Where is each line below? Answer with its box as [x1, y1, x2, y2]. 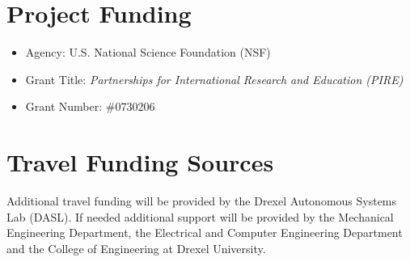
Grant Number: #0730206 [25, 98, 155, 115]
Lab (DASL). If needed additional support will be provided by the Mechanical [6, 208, 394, 225]
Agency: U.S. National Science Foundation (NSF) [25, 44, 271, 61]
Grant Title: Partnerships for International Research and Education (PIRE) [25, 70, 404, 87]
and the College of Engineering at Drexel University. [6, 239, 266, 256]
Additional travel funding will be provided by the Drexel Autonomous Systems [6, 192, 397, 209]
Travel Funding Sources [6, 146, 274, 179]
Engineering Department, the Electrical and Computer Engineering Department [6, 224, 403, 241]
